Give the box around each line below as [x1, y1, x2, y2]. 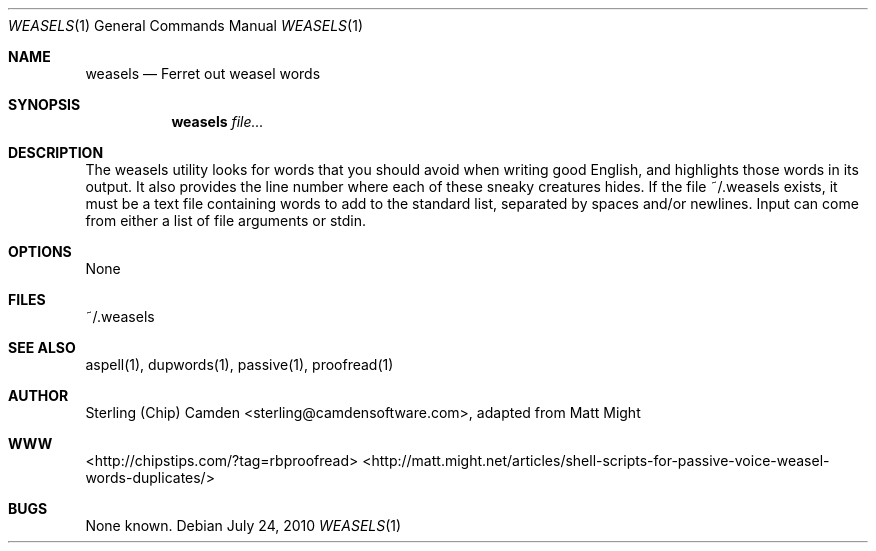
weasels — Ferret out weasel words [85, 65, 321, 82]
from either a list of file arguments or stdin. [85, 212, 366, 229]
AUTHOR [8, 387, 69, 404]
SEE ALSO [8, 339, 76, 356]
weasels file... [171, 113, 264, 130]
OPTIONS [8, 243, 72, 260]
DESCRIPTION [8, 144, 104, 161]
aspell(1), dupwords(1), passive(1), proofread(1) [85, 356, 394, 373]
